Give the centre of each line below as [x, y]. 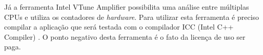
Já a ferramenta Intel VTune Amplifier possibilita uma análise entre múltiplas [127, 7]
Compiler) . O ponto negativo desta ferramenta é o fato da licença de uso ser [125, 36]
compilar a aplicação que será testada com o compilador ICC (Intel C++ [119, 27]
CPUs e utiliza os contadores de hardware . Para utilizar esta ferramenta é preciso [132, 17]
